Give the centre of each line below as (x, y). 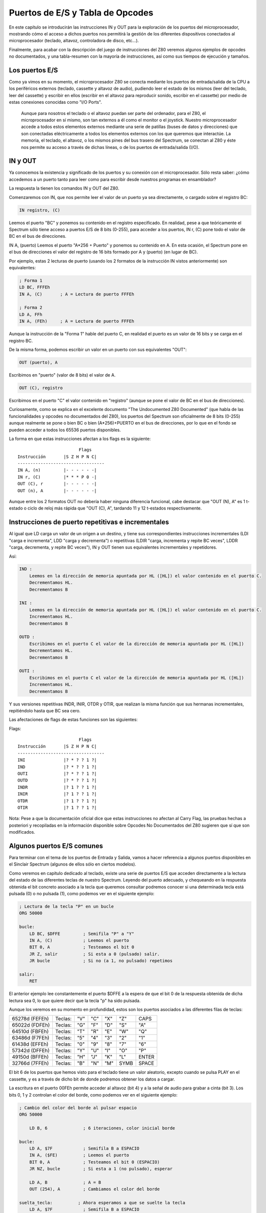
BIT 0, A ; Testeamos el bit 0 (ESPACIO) (94, 1162)
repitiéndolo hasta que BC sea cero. (45, 710)
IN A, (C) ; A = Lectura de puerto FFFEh (77, 294)
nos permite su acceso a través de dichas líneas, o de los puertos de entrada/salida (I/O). (110, 147)
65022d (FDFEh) (31, 1025)
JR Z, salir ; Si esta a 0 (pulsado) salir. (94, 954)
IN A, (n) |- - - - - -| (57, 470)
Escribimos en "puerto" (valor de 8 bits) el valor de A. (62, 375)
